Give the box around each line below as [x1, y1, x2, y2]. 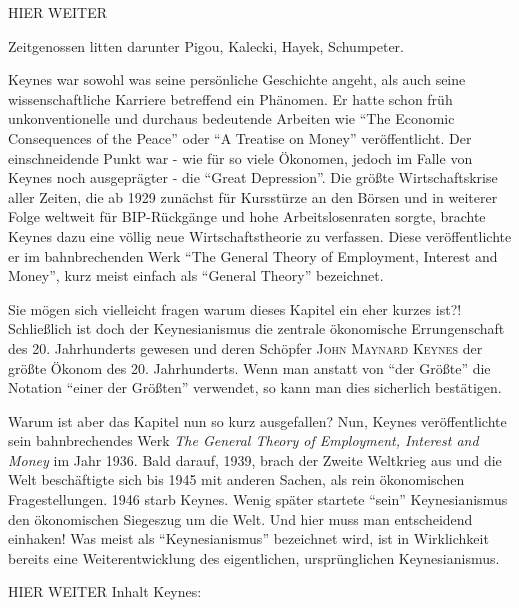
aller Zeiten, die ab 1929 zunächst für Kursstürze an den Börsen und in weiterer [8, 186, 498, 207]
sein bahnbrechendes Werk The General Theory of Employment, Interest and [8, 430, 479, 451]
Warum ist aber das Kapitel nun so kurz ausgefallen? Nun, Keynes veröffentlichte [8, 410, 507, 431]
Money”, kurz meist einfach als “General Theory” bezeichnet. [8, 265, 384, 286]
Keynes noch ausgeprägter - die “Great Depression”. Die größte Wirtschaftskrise [8, 167, 498, 188]
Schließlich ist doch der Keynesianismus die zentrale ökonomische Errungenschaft [8, 318, 505, 339]
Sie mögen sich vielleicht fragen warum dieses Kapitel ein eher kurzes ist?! [8, 298, 462, 319]
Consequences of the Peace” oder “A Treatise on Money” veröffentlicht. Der [8, 127, 472, 148]
